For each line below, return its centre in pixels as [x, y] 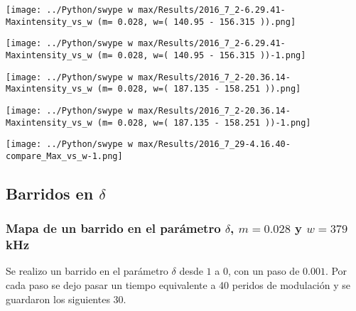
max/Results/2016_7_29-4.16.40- [214, 144]
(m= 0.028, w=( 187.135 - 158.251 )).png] [199, 89]
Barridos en [50, 193]
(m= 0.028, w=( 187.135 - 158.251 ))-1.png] [204, 122]
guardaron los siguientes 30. [66, 299]
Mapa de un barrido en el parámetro [113, 228]
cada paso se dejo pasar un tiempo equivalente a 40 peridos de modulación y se [178, 285]
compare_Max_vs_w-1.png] [64, 156]
